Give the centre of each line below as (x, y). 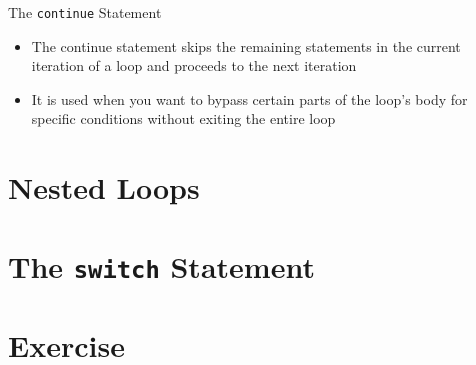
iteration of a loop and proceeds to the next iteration (194, 65)
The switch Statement (161, 265)
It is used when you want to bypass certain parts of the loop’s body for (249, 98)
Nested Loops (104, 187)
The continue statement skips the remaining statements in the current (246, 45)
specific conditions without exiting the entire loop (183, 118)
